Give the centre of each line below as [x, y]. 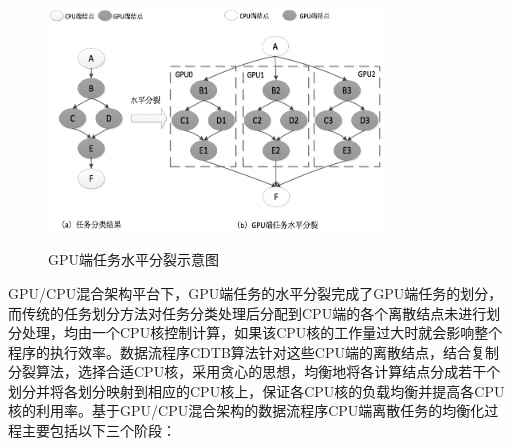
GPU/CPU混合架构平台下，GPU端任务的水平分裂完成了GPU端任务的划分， [255, 292]
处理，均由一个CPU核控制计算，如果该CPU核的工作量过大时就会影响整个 [262, 332]
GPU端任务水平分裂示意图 [134, 259]
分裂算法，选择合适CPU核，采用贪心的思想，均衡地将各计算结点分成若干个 [254, 371]
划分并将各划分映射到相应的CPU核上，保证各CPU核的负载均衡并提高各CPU [256, 390]
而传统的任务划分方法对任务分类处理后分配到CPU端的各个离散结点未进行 [247, 312]
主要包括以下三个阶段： [98, 430]
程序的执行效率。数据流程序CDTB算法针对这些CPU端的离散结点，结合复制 [253, 351]
